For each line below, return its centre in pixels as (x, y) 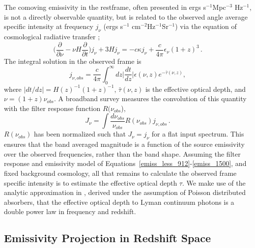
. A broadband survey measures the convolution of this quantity (150, 98)
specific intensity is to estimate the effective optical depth (91, 182)
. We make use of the (214, 182)
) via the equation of (206, 26)
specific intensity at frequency (49, 26)
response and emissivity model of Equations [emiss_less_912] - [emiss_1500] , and (125, 163)
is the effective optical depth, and (196, 89)
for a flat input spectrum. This (198, 134)
